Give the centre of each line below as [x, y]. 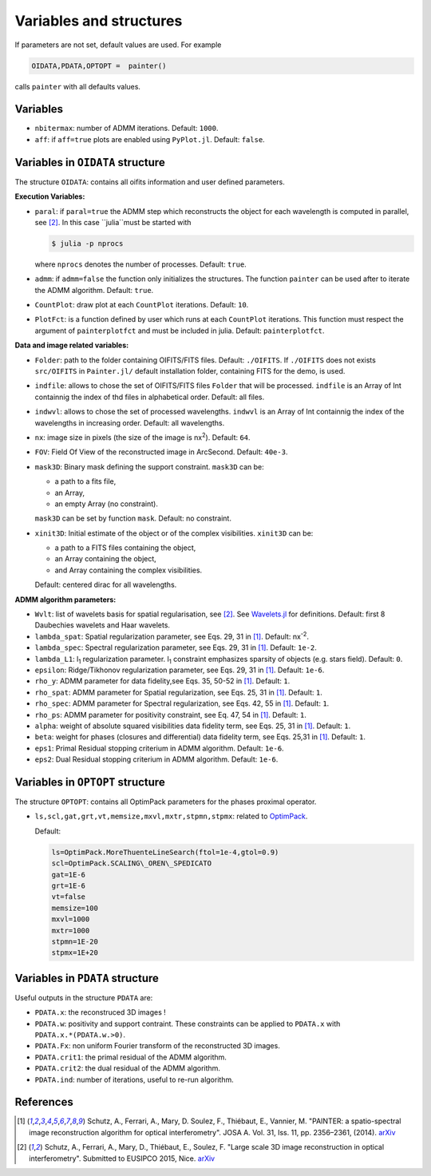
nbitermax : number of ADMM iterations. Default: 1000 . [127, 129]
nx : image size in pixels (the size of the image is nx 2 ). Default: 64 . [142, 437]
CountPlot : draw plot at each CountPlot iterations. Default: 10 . [142, 305]
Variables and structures [99, 21]
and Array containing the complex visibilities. [129, 570]
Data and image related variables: [72, 345]
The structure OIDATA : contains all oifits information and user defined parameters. [150, 182]
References [44, 1102]
